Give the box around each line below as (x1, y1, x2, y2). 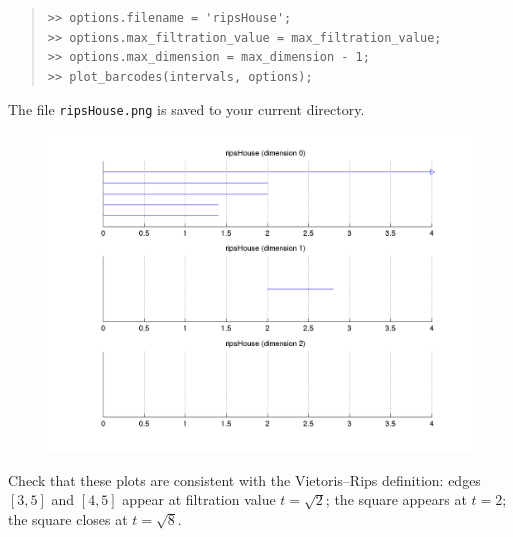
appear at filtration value (122, 489, 276, 510)
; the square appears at (325, 489, 467, 510)
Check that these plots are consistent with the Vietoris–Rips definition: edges (8, 469, 481, 490)
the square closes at (8, 508, 128, 529)
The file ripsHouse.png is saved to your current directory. (8, 99, 365, 120)
